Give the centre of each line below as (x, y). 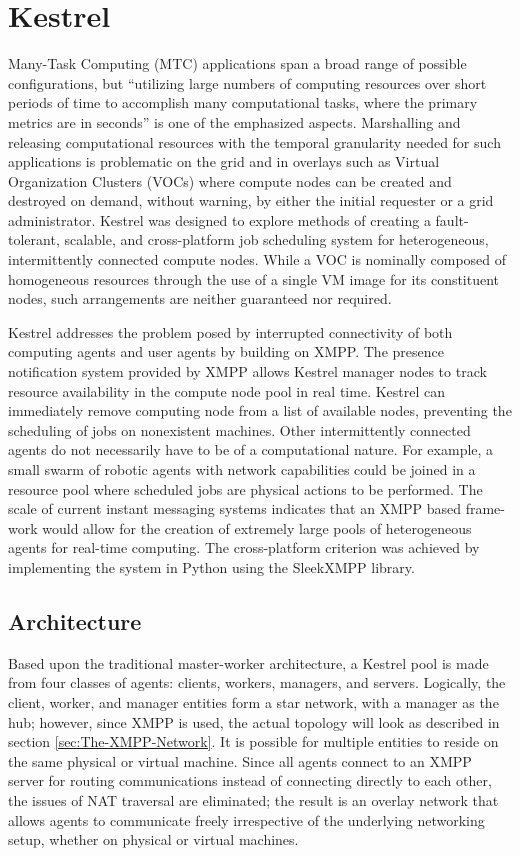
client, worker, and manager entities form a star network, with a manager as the (253, 701)
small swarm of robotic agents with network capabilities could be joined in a (242, 469)
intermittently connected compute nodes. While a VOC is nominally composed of (257, 259)
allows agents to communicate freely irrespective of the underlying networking (246, 819)
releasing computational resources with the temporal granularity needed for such (254, 141)
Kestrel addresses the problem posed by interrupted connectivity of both (230, 331)
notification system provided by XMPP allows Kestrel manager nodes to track (247, 371)
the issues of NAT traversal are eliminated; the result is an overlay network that (253, 799)
